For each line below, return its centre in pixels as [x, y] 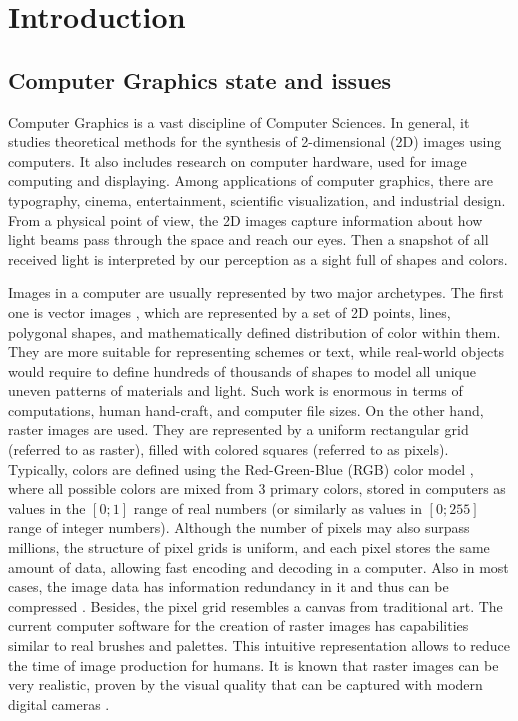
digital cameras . [59, 703]
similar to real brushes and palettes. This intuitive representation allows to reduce [259, 645]
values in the [47, 507]
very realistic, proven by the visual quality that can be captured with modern [245, 684]
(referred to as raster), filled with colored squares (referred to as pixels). [228, 449]
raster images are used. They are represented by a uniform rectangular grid [238, 429]
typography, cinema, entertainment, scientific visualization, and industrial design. [257, 199]
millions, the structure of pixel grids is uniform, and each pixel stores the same [249, 547]
